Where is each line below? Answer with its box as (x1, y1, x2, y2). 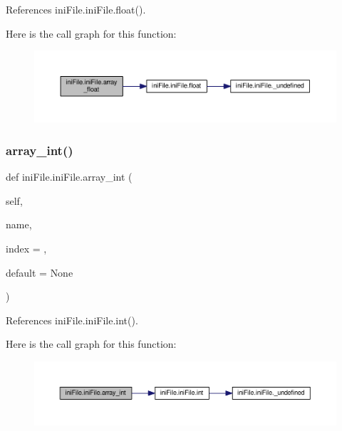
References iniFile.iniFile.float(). (6, 2, 146, 16)
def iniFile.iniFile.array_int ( (6, 169, 133, 184)
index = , (6, 241, 47, 256)
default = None (6, 265, 73, 280)
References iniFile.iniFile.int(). (6, 312, 138, 327)
